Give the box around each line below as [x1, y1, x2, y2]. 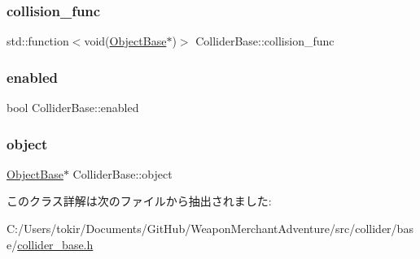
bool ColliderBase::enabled [7, 99, 139, 116]
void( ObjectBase [84, 32, 167, 50]
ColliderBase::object [72, 165, 173, 182]
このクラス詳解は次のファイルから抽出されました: [7, 192, 272, 209]
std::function [7, 32, 69, 50]
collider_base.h [17, 235, 94, 253]
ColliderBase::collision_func [195, 32, 335, 50]
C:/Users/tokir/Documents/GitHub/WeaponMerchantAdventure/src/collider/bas [7, 220, 413, 237]
